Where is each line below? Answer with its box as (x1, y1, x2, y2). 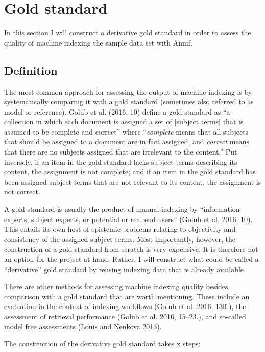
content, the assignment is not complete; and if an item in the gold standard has (4, 166, 256, 177)
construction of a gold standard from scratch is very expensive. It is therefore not (4, 244, 258, 254)
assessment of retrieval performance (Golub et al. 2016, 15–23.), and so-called (4, 311, 246, 321)
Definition (4, 62, 58, 78)
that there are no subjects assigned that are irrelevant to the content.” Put (4, 146, 237, 157)
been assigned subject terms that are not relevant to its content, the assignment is (4, 176, 261, 187)
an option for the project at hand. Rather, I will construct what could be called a (4, 254, 259, 265)
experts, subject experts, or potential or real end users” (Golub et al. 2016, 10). (4, 213, 253, 224)
